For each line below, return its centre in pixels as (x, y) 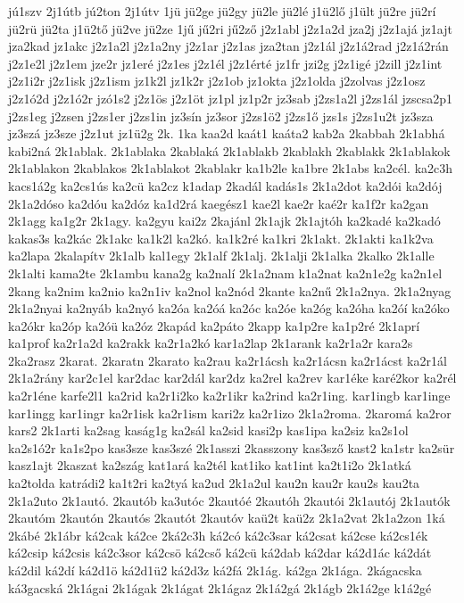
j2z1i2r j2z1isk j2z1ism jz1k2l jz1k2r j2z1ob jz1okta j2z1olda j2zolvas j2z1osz (217, 81)
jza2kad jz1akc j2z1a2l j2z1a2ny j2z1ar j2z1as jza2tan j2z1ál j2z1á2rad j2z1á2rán (228, 46)
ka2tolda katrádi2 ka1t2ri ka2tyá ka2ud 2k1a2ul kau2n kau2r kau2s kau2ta (214, 483)
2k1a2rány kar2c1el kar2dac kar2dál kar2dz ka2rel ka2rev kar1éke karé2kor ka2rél (232, 378)
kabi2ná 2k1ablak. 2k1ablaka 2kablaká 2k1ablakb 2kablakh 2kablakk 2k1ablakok (229, 150)
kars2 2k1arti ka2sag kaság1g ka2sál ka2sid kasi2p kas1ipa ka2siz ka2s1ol (208, 430)
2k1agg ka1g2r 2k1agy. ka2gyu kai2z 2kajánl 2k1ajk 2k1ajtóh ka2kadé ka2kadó (224, 221)
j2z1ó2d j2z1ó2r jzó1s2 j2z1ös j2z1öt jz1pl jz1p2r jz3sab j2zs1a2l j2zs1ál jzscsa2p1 (230, 98)
